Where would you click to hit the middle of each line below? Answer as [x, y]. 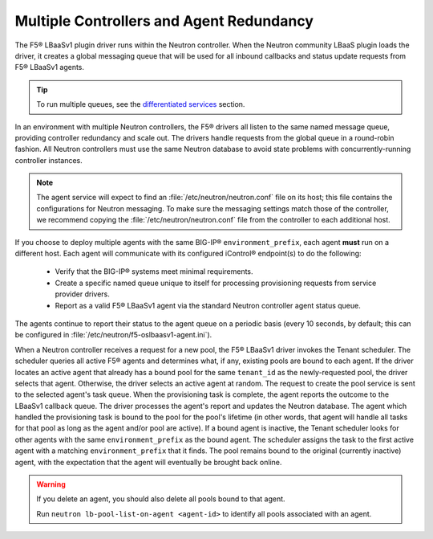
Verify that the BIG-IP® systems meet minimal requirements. [154, 272]
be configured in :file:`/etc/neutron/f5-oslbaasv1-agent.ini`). [113, 335]
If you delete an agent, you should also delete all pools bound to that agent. [161, 499]
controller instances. [49, 160]
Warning [51, 484]
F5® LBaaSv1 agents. [49, 67]
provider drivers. [82, 294]
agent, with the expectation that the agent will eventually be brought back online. [148, 462]
